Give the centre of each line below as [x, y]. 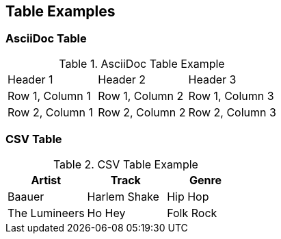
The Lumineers [46, 213]
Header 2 [122, 79]
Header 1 [30, 79]
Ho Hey [106, 213]
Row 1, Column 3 [231, 96]
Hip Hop [188, 196]
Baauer [26, 196]
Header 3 [212, 79]
